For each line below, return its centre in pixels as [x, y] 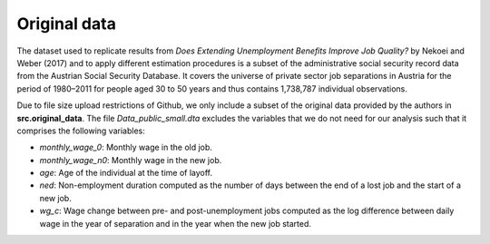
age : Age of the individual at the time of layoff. [126, 173]
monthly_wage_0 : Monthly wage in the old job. [126, 147]
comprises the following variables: [81, 131]
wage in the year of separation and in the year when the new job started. [176, 223]
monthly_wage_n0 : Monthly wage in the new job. [131, 160]
